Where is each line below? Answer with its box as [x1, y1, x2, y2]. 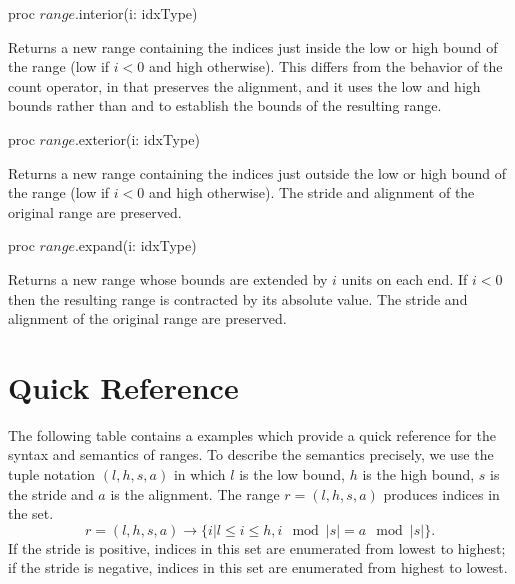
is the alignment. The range [110, 483, 280, 504]
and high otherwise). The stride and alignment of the [148, 182, 475, 203]
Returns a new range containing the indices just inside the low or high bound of [8, 36, 498, 57]
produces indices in [383, 483, 500, 504]
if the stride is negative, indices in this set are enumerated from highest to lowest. [8, 557, 508, 578]
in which [173, 464, 226, 485]
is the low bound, [239, 464, 346, 485]
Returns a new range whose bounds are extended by [8, 268, 328, 289]
